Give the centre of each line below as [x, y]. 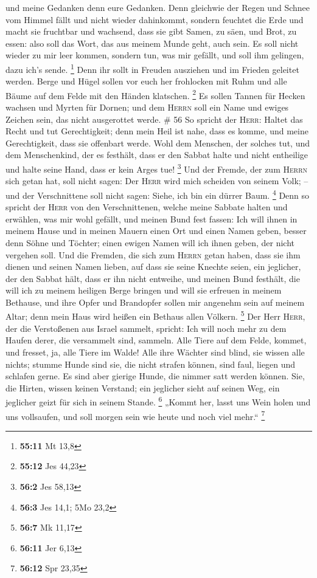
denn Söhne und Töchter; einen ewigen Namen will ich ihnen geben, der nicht [150, 242]
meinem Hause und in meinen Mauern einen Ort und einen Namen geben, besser [156, 231]
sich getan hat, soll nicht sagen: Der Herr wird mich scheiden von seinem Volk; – [157, 181]
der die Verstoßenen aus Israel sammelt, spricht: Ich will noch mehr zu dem [146, 328]
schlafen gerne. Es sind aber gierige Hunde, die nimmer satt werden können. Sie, [155, 376]
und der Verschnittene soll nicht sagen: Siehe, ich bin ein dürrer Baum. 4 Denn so [158, 194]
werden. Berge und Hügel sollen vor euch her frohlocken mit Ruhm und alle [146, 81]
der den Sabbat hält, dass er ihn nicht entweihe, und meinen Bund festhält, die [153, 278]
